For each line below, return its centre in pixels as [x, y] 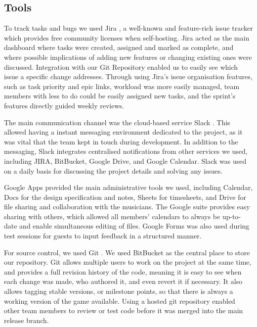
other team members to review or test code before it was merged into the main [124, 310]
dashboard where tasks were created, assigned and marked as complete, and [119, 47]
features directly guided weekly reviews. [64, 105]
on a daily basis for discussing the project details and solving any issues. [113, 170]
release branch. [26, 320]
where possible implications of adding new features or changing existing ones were [128, 57]
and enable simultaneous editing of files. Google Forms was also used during [134, 226]
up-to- [232, 216]
